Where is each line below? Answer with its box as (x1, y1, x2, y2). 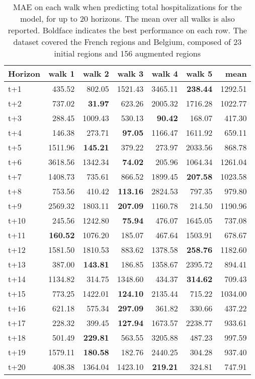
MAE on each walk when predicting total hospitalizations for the (13, 1, 242, 13)
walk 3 (117, 68, 144, 79)
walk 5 (186, 68, 213, 79)
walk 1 (48, 68, 75, 79)
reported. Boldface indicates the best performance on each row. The (8, 24, 247, 36)
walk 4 (151, 68, 178, 79)
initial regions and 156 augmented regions (54, 47, 201, 59)
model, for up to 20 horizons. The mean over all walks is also (20, 13, 235, 24)
